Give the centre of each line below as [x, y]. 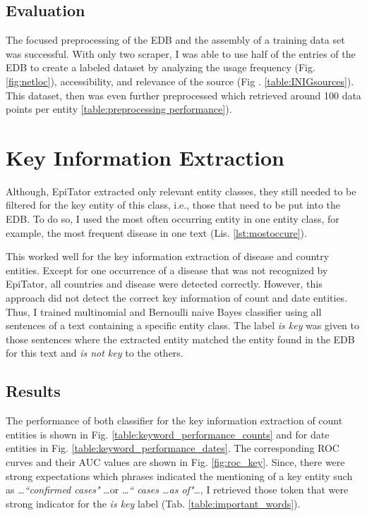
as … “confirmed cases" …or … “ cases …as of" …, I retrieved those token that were [177, 490]
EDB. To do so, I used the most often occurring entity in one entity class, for [173, 219]
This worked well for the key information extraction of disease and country [168, 256]
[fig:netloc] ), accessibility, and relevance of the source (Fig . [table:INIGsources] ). [180, 81]
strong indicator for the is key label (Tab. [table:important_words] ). [153, 503]
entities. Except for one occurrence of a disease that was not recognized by [167, 270]
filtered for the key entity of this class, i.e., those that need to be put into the [173, 205]
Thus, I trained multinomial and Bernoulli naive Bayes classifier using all [164, 311]
